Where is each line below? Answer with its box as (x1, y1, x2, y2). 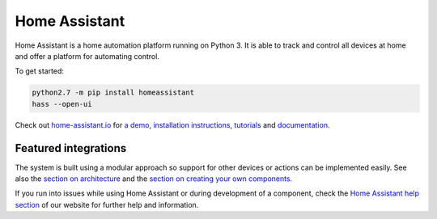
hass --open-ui (32, 99, 92, 108)
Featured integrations (15, 141, 127, 155)
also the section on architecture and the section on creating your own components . (15, 174, 293, 183)
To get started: (15, 66, 65, 76)
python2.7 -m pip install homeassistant (32, 88, 194, 97)
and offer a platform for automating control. (15, 51, 159, 61)
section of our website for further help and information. (15, 200, 199, 209)
